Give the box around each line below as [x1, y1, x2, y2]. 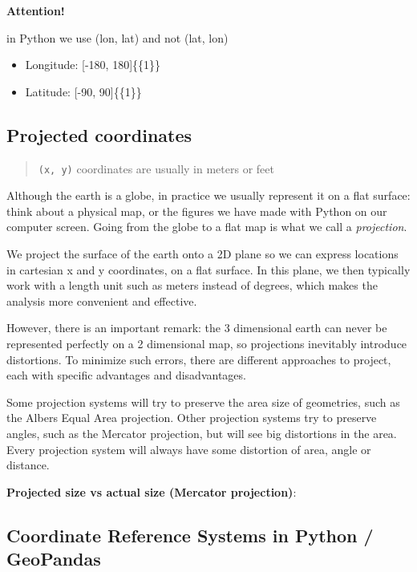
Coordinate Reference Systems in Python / [6, 522, 374, 547]
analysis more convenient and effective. [6, 292, 197, 309]
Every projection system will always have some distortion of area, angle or [6, 440, 371, 457]
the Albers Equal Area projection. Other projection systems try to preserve [6, 409, 377, 426]
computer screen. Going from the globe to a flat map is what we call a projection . [6, 218, 407, 235]
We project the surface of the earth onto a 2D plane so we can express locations [6, 245, 399, 262]
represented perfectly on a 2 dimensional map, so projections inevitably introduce [6, 335, 407, 351]
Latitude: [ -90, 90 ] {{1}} [25, 83, 142, 99]
